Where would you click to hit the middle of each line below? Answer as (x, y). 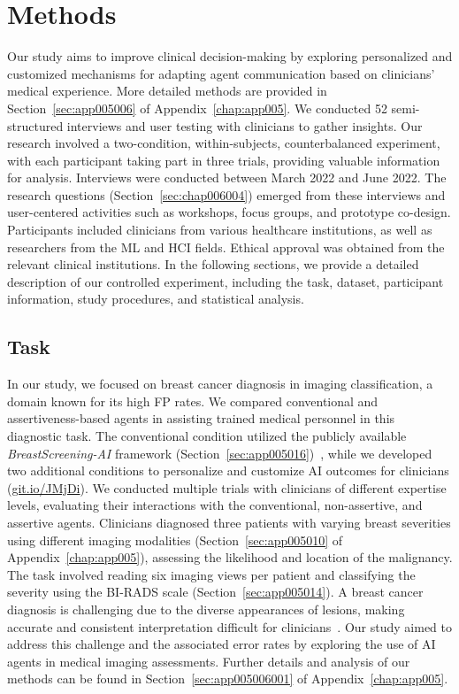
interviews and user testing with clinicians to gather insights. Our (245, 125)
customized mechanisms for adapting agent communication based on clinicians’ (221, 73)
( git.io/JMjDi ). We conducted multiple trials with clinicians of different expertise (227, 487)
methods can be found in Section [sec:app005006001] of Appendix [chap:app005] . (228, 679)
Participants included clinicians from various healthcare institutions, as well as (220, 230)
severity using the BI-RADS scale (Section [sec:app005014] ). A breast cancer (215, 592)
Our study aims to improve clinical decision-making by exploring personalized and (230, 56)
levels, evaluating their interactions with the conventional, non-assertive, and (215, 505)
